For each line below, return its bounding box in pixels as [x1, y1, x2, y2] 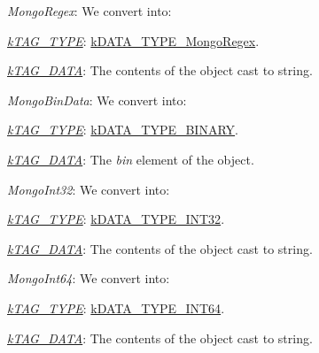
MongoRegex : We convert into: [7, 2, 172, 19]
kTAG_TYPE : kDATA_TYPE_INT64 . [7, 298, 225, 317]
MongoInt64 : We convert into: [7, 269, 170, 288]
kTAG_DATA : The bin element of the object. [7, 150, 254, 168]
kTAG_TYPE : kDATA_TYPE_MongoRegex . [7, 31, 260, 50]
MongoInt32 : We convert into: [7, 180, 170, 198]
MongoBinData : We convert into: [7, 90, 187, 109]
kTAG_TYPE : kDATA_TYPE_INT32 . [7, 210, 225, 228]
